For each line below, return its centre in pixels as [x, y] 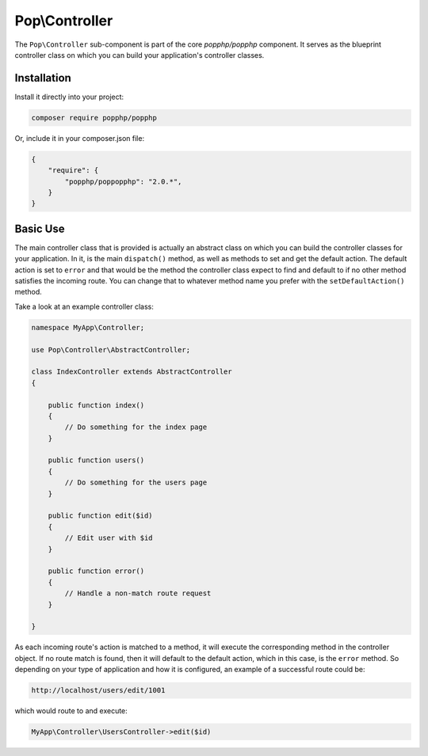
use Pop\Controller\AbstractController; [111, 350]
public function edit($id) [101, 516]
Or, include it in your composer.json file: [80, 138]
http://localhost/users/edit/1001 [98, 690]
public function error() [96, 571]
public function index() [96, 405]
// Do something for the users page [136, 482]
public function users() [96, 460]
